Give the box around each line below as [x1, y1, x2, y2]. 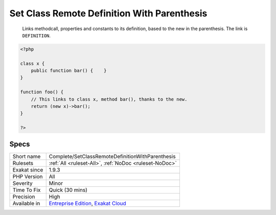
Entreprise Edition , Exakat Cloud [49, 200, 126, 207]
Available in [12, 200, 40, 207]
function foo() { [20, 89, 64, 95]
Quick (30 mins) [49, 186, 88, 194]
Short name [12, 153, 41, 160]
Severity [12, 179, 33, 186]
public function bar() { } [31, 68, 107, 74]
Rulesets [12, 159, 33, 166]
